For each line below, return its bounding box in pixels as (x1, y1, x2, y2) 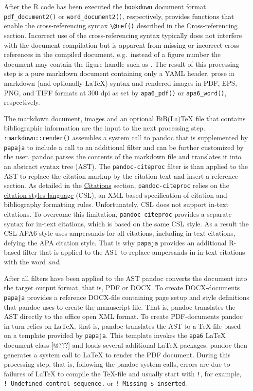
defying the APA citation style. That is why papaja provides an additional (4, 237, 227, 247)
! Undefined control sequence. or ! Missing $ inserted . (4, 378, 187, 388)
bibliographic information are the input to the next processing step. (4, 123, 205, 133)
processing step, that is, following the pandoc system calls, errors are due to (4, 359, 230, 369)
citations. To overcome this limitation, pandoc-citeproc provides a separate (4, 208, 232, 219)
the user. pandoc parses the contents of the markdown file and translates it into (4, 151, 241, 162)
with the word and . (4, 257, 61, 267)
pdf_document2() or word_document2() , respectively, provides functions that (4, 11, 234, 21)
